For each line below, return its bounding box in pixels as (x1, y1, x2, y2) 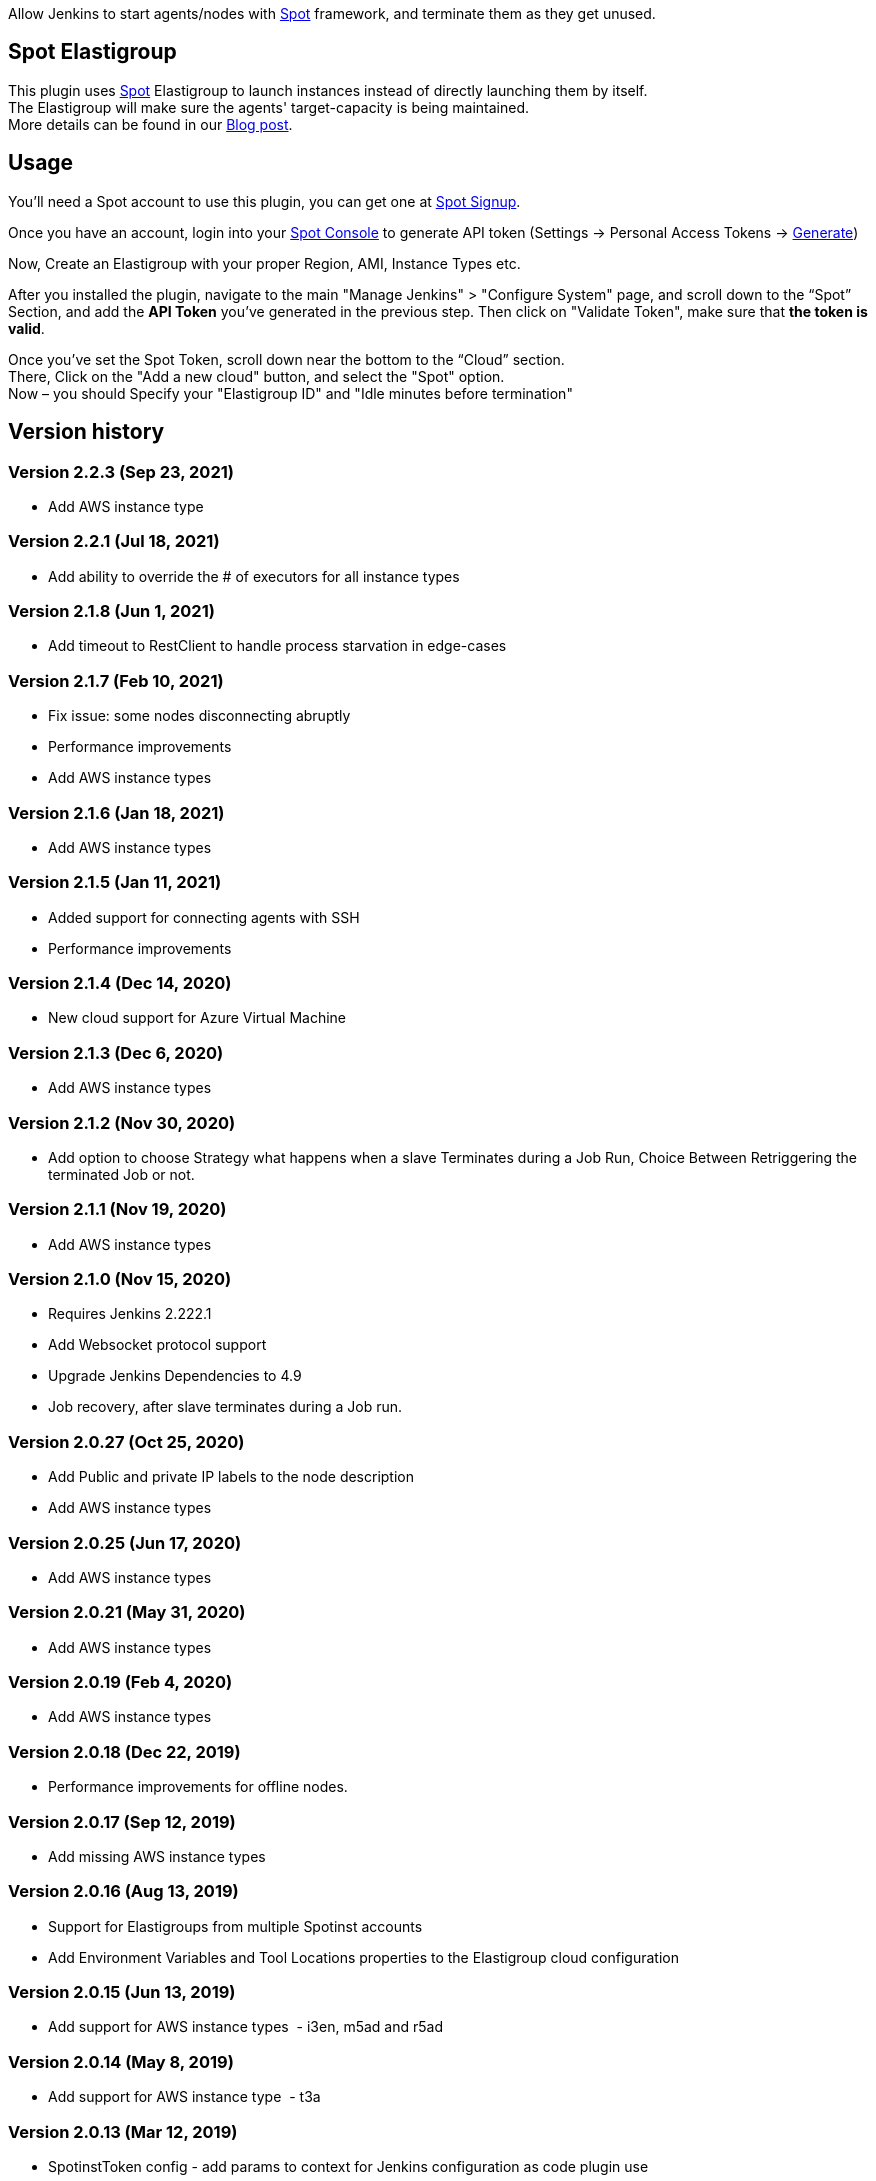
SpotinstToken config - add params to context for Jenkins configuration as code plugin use (48, 2157, 649, 2175)
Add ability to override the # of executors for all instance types (48, 567, 460, 585)
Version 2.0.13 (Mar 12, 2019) (8, 2121, 238, 2142)
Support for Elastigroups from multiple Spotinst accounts (48, 1917, 423, 1935)
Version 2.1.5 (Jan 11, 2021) (8, 872, 222, 893)
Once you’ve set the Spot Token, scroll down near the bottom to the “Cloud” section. (8, 350, 565, 368)
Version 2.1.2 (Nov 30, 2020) (8, 1112, 236, 1133)
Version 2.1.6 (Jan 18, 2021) (8, 802, 225, 823)
